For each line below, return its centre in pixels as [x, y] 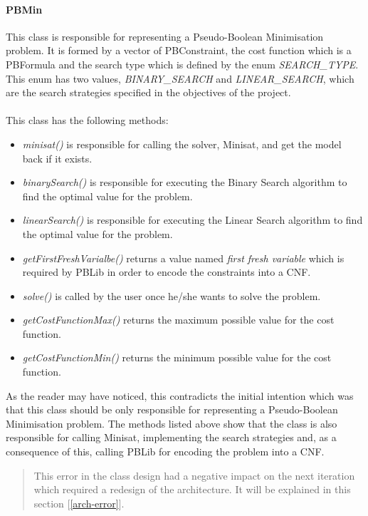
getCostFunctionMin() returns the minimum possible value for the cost [177, 357]
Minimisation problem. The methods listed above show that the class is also [172, 423]
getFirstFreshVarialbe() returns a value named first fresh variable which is [183, 258]
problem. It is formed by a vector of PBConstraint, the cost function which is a [179, 50]
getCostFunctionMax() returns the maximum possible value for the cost [178, 320]
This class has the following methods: [87, 120]
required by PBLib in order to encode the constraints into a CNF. [167, 272]
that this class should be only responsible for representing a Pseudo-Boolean [172, 409]
